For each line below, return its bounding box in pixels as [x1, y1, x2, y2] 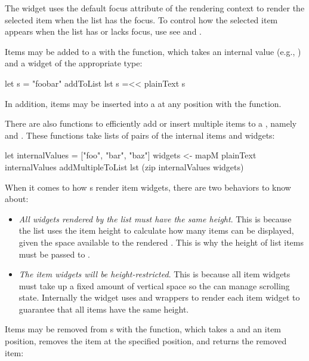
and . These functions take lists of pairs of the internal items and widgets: [5, 129, 275, 141]
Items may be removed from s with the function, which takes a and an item [5, 323, 282, 335]
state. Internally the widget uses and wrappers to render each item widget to [18, 291, 300, 304]
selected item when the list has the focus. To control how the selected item [5, 13, 278, 26]
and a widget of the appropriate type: [5, 57, 143, 69]
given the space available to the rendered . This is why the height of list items [18, 235, 304, 248]
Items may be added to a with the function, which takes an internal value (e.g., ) [5, 45, 301, 57]
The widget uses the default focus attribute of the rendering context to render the [5, 2, 305, 14]
